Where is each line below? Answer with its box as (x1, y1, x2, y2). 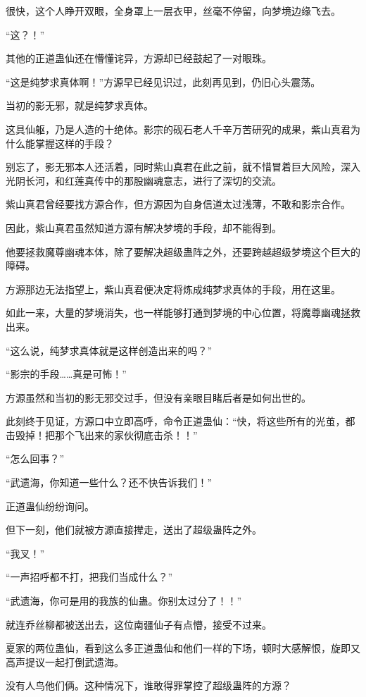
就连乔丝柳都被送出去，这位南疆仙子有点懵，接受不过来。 (6, 617, 272, 631)
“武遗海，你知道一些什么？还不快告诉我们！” (6, 475, 213, 490)
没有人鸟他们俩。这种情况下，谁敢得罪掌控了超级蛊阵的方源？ (6, 678, 291, 693)
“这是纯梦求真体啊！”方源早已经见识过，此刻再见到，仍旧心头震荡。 (6, 74, 321, 89)
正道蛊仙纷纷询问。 (6, 498, 94, 513)
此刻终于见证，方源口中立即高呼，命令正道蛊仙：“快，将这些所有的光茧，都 (6, 414, 355, 428)
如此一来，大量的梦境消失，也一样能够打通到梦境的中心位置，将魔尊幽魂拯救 (6, 305, 360, 320)
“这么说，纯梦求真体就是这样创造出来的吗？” (6, 343, 213, 357)
